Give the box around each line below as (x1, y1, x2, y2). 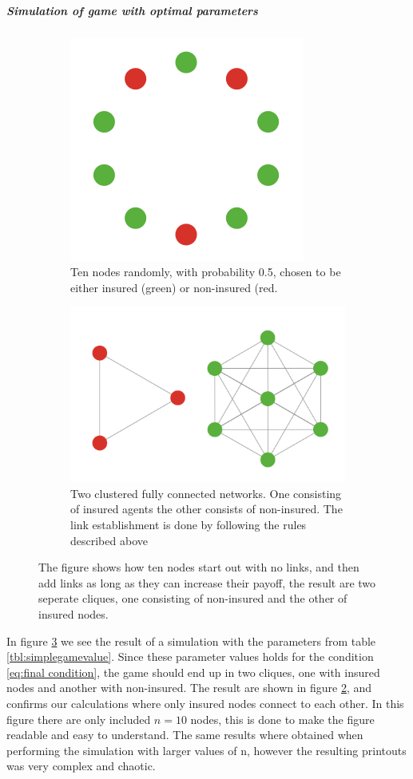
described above (70, 532, 148, 548)
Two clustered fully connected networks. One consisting (70, 484, 342, 501)
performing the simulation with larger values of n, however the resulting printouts (6, 741, 407, 758)
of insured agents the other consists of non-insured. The (70, 500, 343, 517)
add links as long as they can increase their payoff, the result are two (38, 574, 376, 591)
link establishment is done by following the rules (70, 516, 307, 533)
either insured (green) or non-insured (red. (70, 279, 278, 295)
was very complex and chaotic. (6, 757, 156, 774)
